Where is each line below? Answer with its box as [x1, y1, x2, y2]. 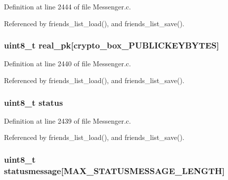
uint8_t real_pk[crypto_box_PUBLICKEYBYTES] [4, 39, 219, 51]
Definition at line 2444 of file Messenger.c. [4, 1, 131, 11]
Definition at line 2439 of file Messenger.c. [4, 115, 131, 126]
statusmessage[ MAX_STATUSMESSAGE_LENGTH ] [4, 164, 225, 177]
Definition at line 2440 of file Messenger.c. [4, 58, 131, 69]
